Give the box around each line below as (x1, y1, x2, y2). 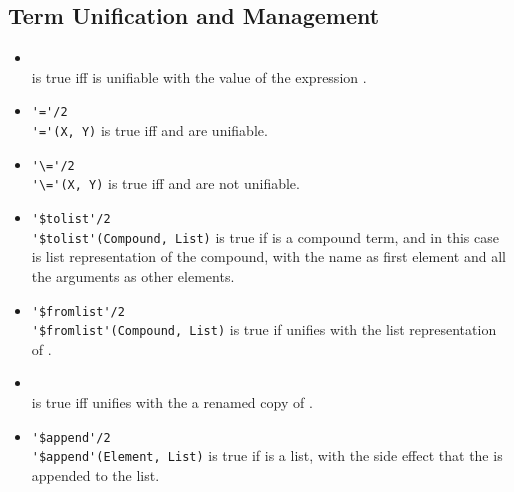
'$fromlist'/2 (31, 304, 125, 319)
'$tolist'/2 (31, 212, 111, 227)
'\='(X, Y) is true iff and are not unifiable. (31, 173, 300, 194)
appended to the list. (31, 464, 160, 485)
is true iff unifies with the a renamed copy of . (31, 392, 313, 413)
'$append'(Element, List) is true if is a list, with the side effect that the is (31, 445, 503, 466)
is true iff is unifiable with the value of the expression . (31, 66, 367, 87)
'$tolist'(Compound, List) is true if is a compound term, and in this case (31, 226, 499, 247)
